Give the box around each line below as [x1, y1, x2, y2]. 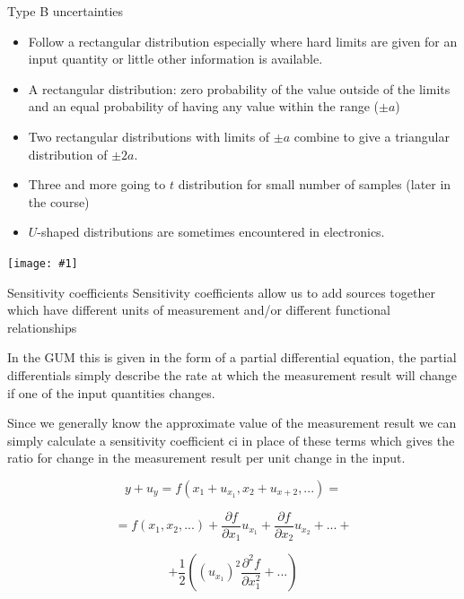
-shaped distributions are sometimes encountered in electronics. [37, 222, 385, 241]
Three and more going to [28, 175, 166, 194]
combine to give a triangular [293, 126, 450, 145]
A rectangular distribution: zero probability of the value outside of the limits [28, 79, 451, 98]
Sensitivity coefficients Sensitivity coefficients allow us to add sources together [7, 282, 435, 301]
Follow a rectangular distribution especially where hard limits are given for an [28, 31, 458, 50]
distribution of [28, 144, 108, 163]
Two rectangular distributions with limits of [28, 126, 270, 145]
